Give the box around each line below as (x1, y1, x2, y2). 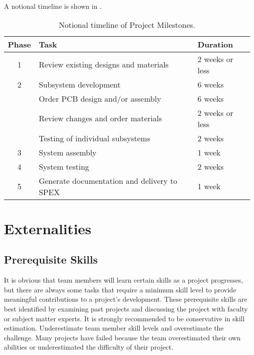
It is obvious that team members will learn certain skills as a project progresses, (4, 275, 243, 285)
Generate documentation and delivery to (39, 175, 177, 186)
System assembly (39, 146, 97, 158)
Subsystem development (39, 78, 121, 90)
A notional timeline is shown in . (4, 1, 102, 11)
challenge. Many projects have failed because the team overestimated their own (4, 332, 241, 342)
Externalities (4, 218, 92, 238)
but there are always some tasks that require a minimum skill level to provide (4, 284, 236, 294)
